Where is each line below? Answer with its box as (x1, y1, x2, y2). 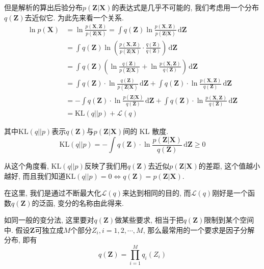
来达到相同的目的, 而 (122, 187, 191, 198)
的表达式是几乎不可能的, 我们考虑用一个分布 (112, 2, 259, 12)
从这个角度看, (4, 160, 49, 171)
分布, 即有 (4, 234, 37, 245)
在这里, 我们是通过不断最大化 (4, 187, 101, 198)
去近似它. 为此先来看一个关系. (24, 12, 124, 22)
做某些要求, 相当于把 (115, 214, 183, 225)
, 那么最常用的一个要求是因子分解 (143, 224, 255, 235)
